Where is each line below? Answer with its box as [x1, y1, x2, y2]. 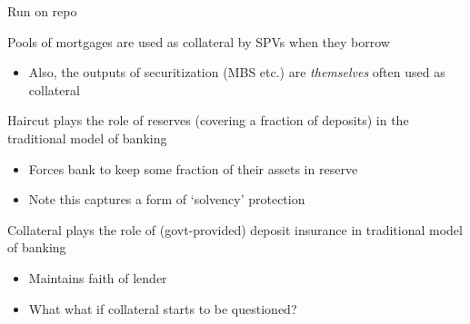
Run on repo [7, 2, 77, 20]
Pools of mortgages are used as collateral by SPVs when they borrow [7, 32, 390, 51]
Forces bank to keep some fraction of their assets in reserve [28, 159, 358, 178]
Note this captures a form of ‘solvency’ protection [28, 190, 305, 209]
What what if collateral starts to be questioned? [28, 299, 297, 318]
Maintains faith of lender [28, 268, 167, 287]
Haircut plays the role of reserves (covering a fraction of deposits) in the [7, 111, 409, 130]
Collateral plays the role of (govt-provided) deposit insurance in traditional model [7, 220, 463, 239]
